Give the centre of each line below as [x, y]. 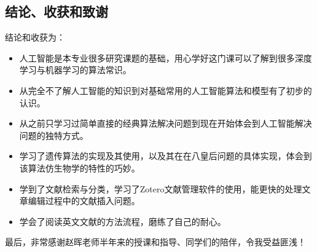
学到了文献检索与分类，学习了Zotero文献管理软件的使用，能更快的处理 [161, 188]
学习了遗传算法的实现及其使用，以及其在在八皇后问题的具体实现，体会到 [166, 156]
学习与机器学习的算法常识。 [75, 70]
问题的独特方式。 [54, 135]
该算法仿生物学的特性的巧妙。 [80, 167]
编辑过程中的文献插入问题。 [84, 201]
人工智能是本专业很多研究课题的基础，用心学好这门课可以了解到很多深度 [166, 57]
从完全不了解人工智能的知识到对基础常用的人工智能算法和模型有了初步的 [166, 90]
